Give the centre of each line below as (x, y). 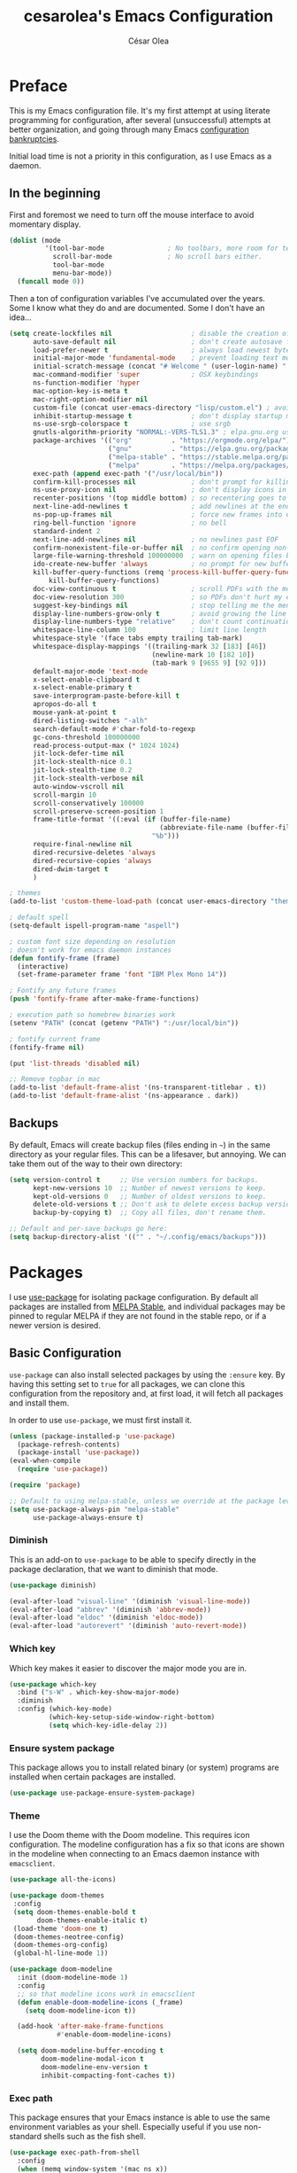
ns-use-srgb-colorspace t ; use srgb (132, 424)
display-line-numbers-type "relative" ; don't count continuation (163, 622)
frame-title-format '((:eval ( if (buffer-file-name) (132, 820)
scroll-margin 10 (65, 795)
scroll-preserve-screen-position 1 (98, 811)
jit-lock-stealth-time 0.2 (82, 770)
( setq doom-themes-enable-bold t (75, 1912)
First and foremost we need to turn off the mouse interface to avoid (132, 214)
